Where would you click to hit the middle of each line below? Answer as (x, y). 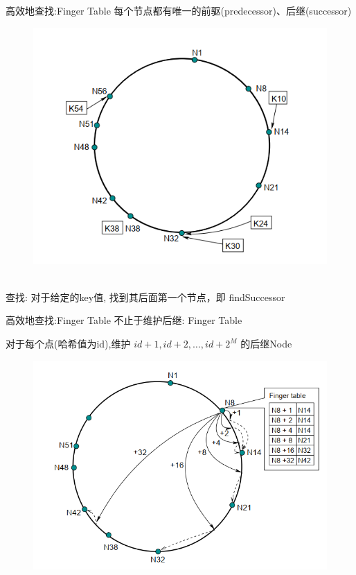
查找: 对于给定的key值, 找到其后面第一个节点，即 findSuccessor (145, 297)
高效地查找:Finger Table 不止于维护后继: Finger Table (124, 320)
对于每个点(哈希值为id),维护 (68, 344)
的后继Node (266, 344)
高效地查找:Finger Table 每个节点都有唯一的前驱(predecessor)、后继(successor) (179, 10)
